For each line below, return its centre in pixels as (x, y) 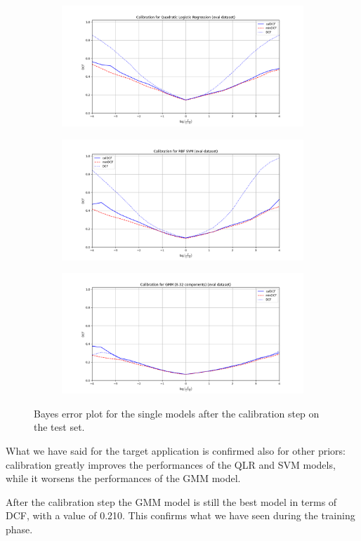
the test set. (59, 427)
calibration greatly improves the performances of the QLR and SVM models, (171, 464)
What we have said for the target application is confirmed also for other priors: (176, 450)
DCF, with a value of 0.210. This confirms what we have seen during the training (180, 515)
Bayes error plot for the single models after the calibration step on (177, 413)
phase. (19, 529)
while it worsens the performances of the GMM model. (123, 478)
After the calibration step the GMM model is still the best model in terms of (171, 501)
